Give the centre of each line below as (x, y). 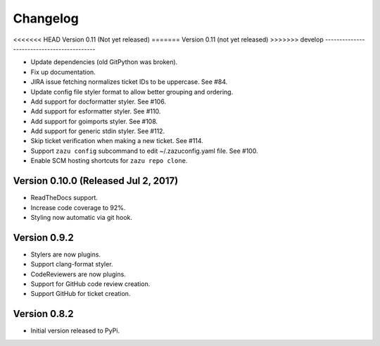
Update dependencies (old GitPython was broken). (104, 62)
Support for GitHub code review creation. (90, 284)
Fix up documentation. (63, 72)
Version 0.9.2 (43, 237)
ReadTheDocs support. (64, 198)
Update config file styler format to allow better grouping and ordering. (132, 92)
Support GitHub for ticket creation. (81, 294)
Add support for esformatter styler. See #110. (96, 111)
